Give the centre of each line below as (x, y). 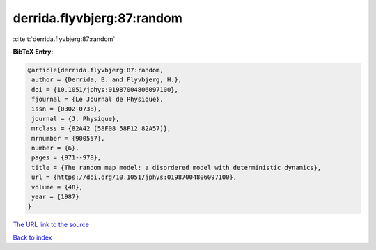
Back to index (32, 237)
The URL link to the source (51, 225)
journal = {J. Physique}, (76, 119)
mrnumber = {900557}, (68, 138)
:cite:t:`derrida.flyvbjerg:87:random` (64, 39)
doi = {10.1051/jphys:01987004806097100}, (105, 89)
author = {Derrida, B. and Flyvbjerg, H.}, (107, 80)
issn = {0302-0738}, (66, 109)
